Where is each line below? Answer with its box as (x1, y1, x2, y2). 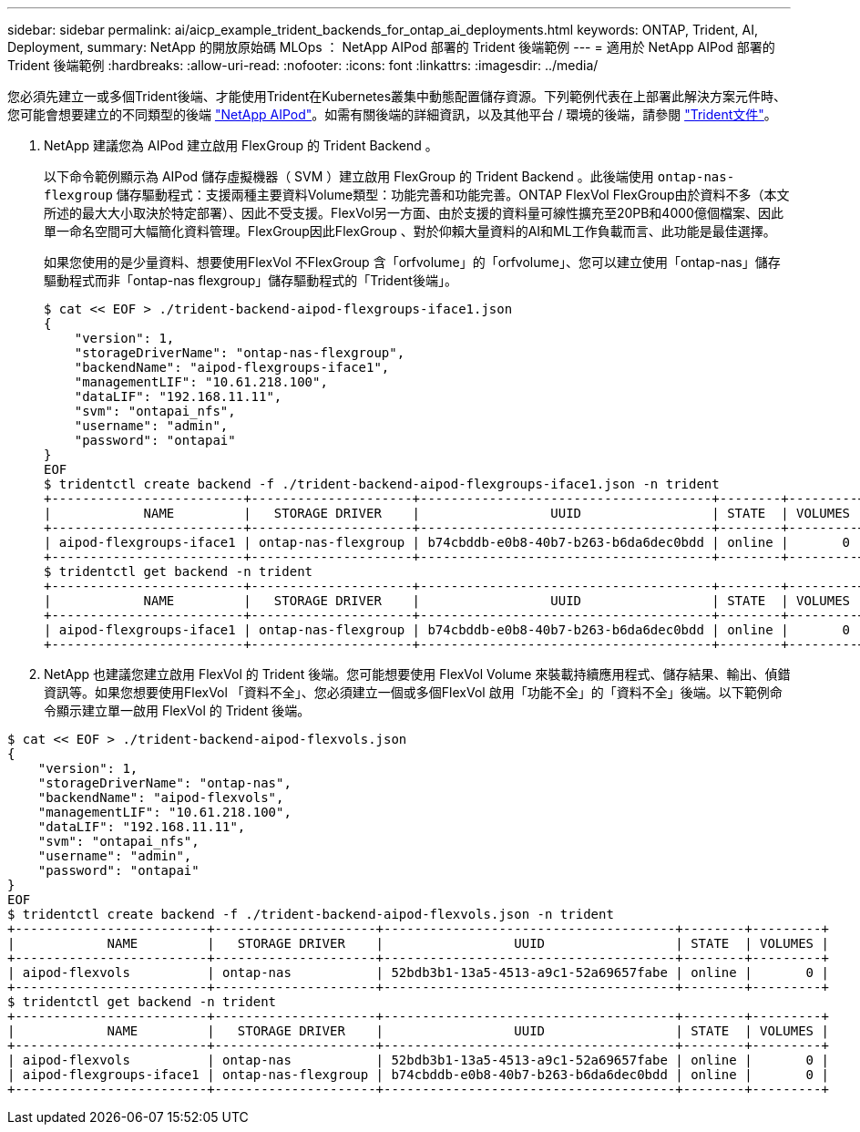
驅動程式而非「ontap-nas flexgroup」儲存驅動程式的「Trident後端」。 (44, 273, 457, 288)
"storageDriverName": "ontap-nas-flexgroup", (74, 345, 405, 360)
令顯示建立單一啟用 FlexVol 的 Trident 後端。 (44, 703, 311, 718)
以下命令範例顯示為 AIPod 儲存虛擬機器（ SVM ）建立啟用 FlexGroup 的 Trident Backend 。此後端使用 (44, 169, 654, 184)
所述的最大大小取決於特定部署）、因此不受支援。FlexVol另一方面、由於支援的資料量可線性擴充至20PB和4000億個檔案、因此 (44, 205, 783, 221)
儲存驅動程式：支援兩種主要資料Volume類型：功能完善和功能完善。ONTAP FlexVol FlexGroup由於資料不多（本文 (116, 187, 790, 202)
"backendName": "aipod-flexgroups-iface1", (74, 360, 390, 375)
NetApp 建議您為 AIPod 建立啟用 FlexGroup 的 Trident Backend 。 (44, 138, 438, 153)
